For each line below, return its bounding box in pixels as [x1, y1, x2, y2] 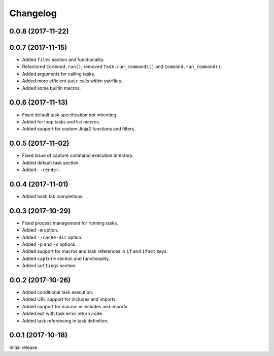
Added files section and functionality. [22, 56, 105, 63]
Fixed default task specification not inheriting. [22, 112, 118, 118]
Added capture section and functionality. [22, 255, 110, 262]
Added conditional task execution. [22, 289, 93, 296]
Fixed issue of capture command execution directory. [22, 152, 134, 158]
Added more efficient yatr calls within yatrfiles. [22, 78, 123, 84]
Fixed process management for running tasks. [22, 220, 119, 226]
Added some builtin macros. [22, 85, 81, 91]
